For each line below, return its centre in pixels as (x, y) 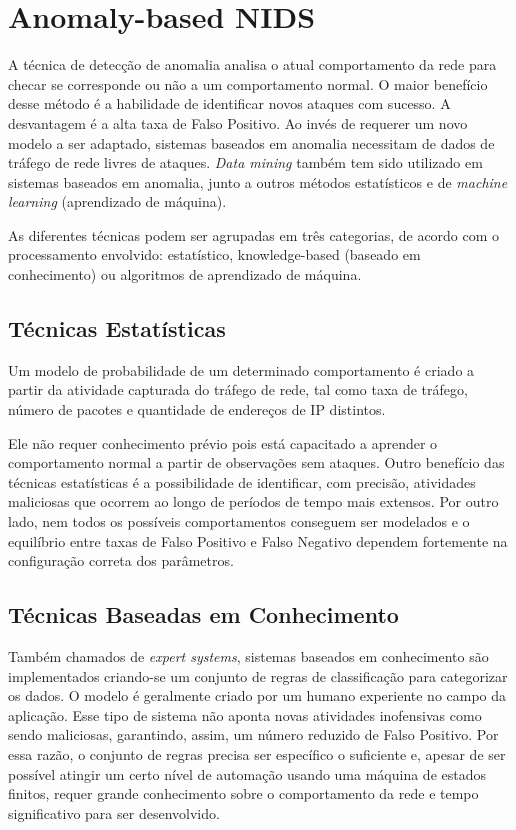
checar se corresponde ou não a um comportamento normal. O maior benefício (248, 83)
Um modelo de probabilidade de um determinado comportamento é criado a (241, 369)
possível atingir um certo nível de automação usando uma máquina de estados (247, 773)
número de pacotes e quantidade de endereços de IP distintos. (197, 409)
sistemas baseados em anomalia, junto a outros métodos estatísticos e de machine (258, 181)
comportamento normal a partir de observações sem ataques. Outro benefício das (256, 462)
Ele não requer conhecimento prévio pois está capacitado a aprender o (223, 442)
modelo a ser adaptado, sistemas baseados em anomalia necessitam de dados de (251, 142)
